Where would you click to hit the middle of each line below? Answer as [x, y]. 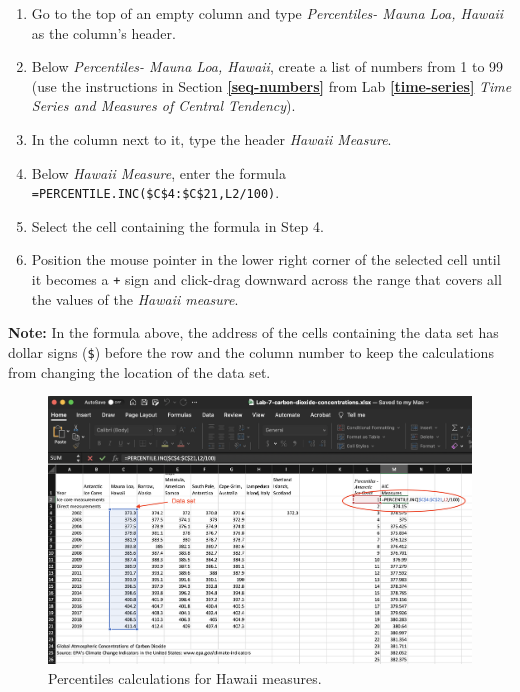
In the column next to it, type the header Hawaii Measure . [211, 138]
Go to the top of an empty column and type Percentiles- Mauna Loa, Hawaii [267, 13]
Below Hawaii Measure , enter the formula [158, 172]
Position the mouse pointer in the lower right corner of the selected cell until [266, 259]
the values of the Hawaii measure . [135, 298]
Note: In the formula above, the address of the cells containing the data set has [253, 332]
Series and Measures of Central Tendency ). [163, 105]
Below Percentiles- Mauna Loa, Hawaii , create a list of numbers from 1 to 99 [267, 66]
